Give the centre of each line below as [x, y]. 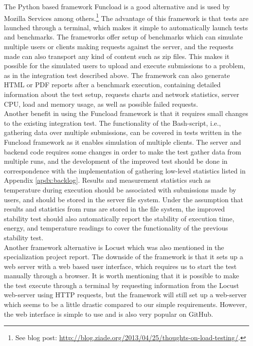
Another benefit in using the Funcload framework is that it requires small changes [126, 113]
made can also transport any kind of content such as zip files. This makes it [117, 56]
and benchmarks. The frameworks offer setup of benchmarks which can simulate [123, 37]
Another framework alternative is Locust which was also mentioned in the [114, 247]
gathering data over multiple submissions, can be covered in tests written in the [123, 132]
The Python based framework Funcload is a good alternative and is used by [117, 6]
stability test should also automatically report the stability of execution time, [119, 218]
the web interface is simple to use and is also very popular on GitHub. [108, 314]
